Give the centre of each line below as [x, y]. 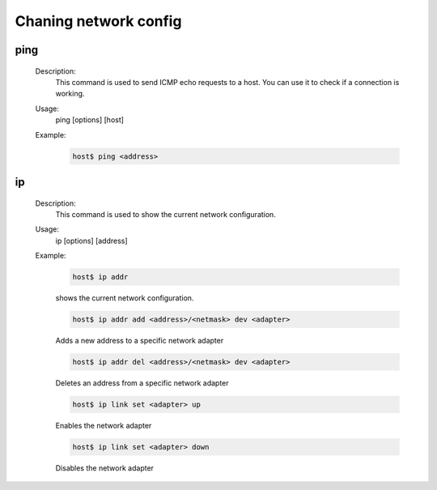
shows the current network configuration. [125, 298]
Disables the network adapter [104, 468]
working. [70, 94]
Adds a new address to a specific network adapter [140, 341]
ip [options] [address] [92, 241]
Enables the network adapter [104, 425]
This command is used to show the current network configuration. [166, 214]
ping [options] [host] [90, 120]
